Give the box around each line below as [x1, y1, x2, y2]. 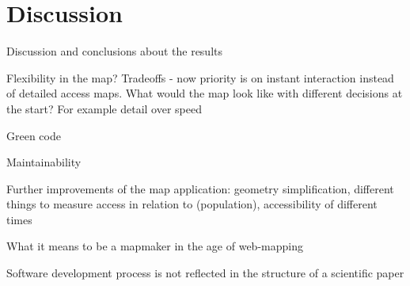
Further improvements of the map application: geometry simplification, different [6, 180, 394, 196]
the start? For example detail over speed [6, 100, 203, 116]
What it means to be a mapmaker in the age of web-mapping [6, 238, 303, 254]
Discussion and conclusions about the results [6, 43, 222, 59]
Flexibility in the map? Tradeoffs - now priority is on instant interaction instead [6, 69, 394, 86]
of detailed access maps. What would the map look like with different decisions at [6, 85, 403, 101]
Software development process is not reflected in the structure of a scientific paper [6, 265, 404, 281]
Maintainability [6, 154, 82, 170]
